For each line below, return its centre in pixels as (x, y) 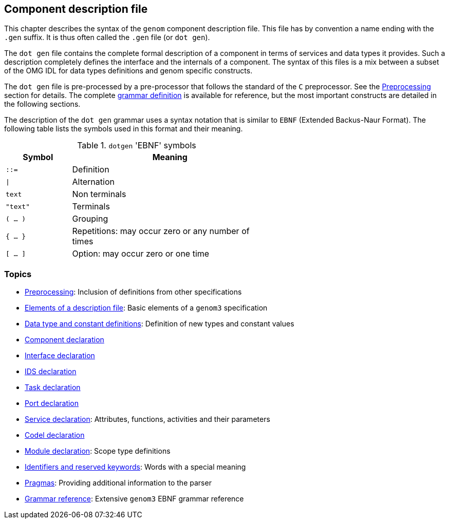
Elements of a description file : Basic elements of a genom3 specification (146, 308)
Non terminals (99, 194)
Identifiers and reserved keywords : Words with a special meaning (135, 467)
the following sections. (42, 104)
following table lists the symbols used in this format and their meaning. (124, 129)
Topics (18, 274)
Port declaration (52, 403)
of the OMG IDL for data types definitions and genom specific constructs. (128, 71)
